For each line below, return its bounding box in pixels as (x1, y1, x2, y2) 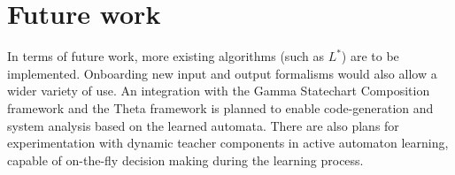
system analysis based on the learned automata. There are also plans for (7, 116, 399, 134)
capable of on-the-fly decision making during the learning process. (7, 150, 364, 169)
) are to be (341, 47, 399, 65)
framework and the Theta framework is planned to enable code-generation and (7, 98, 434, 117)
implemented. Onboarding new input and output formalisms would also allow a (7, 64, 437, 82)
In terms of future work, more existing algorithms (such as (7, 47, 324, 65)
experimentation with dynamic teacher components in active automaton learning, (7, 133, 449, 152)
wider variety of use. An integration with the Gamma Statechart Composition (7, 81, 430, 100)
